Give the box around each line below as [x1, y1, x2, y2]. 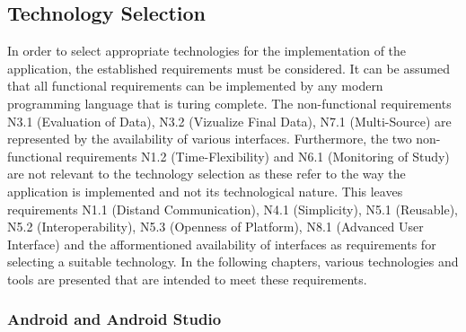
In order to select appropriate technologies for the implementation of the [7, 41, 407, 60]
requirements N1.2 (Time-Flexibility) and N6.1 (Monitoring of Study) [66, 146, 450, 165]
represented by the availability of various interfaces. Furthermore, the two [7, 129, 412, 148]
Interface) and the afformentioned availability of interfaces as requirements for [7, 234, 436, 253]
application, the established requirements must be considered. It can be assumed [7, 58, 450, 77]
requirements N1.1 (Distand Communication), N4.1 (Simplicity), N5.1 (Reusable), [7, 199, 458, 218]
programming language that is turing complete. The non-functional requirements [7, 93, 452, 112]
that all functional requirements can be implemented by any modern [7, 76, 383, 95]
